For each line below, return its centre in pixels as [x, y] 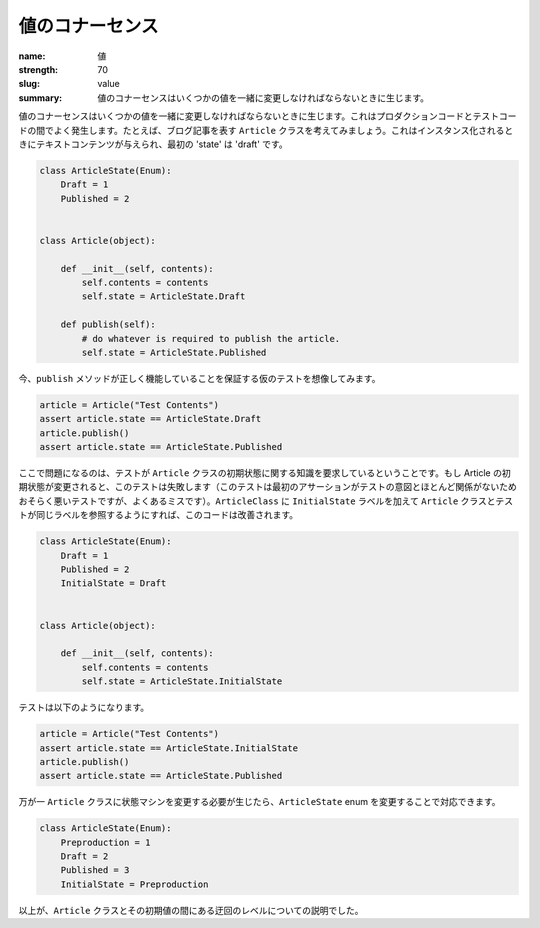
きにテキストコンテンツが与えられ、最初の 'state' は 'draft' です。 [153, 144]
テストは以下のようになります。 [84, 707]
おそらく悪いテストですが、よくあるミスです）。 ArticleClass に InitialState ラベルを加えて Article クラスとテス [266, 501]
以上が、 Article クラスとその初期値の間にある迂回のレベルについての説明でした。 [191, 910]
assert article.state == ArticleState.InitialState [169, 748]
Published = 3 [95, 870]
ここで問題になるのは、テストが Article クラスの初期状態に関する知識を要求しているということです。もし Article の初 [264, 473]
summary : [40, 97]
